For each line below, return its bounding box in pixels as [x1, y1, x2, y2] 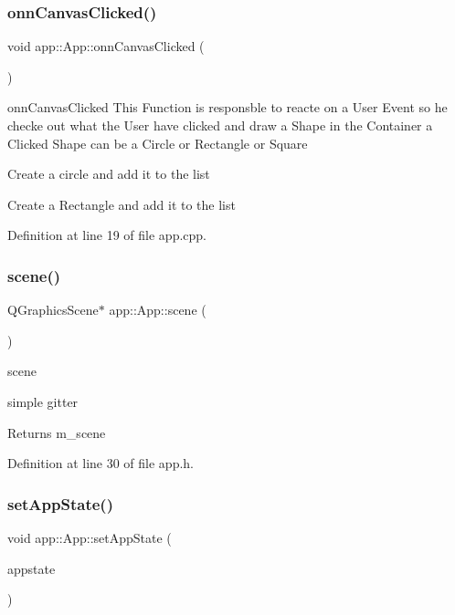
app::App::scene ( [109, 300, 206, 319]
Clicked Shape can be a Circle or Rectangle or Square [7, 133, 308, 152]
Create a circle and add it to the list [7, 164, 210, 183]
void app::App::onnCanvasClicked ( [7, 36, 205, 56]
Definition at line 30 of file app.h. [7, 453, 195, 473]
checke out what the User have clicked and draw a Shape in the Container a [7, 116, 433, 134]
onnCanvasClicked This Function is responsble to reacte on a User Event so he [7, 98, 448, 117]
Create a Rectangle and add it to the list [7, 194, 236, 214]
